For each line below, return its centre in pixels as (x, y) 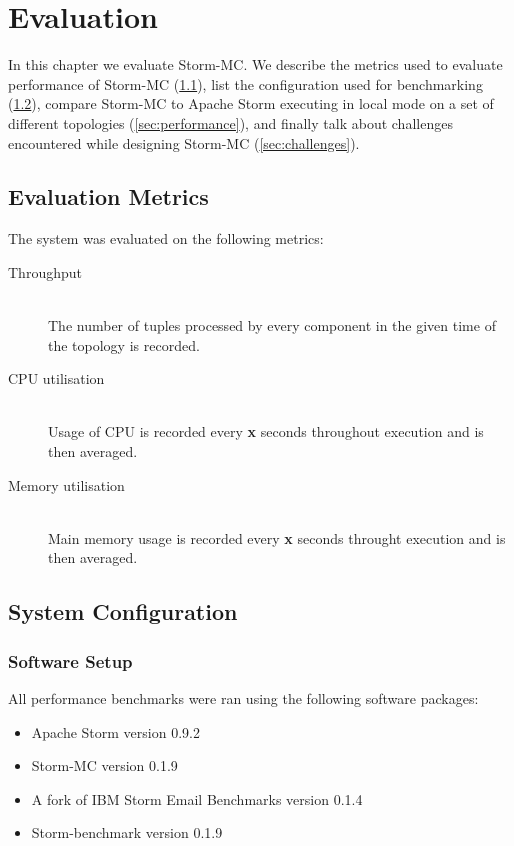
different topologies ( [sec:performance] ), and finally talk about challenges (230, 122)
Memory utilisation (66, 484)
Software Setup (70, 660)
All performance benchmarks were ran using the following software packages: (243, 698)
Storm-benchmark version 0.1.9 (127, 832)
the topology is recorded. (124, 344)
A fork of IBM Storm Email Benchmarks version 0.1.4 (197, 798)
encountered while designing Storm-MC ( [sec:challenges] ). (184, 142)
